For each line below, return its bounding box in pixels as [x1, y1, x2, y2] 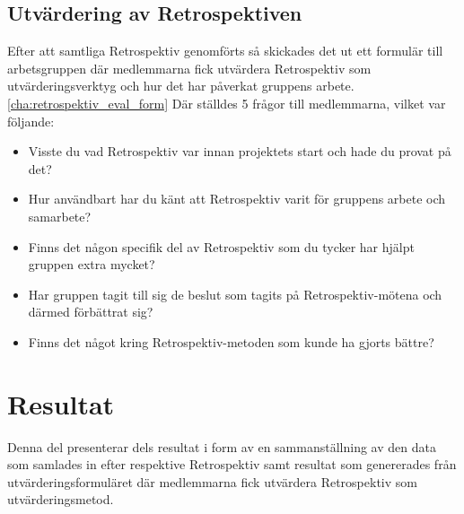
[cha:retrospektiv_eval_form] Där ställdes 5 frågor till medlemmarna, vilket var [7, 93, 446, 112]
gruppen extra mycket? [28, 255, 155, 274]
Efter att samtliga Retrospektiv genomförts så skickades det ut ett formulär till [7, 41, 443, 60]
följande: [7, 111, 55, 130]
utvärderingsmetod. [7, 490, 114, 509]
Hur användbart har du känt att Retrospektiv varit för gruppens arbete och [28, 189, 446, 208]
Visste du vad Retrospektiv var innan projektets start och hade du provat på [28, 142, 451, 161]
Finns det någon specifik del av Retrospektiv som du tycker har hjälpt [28, 237, 415, 256]
